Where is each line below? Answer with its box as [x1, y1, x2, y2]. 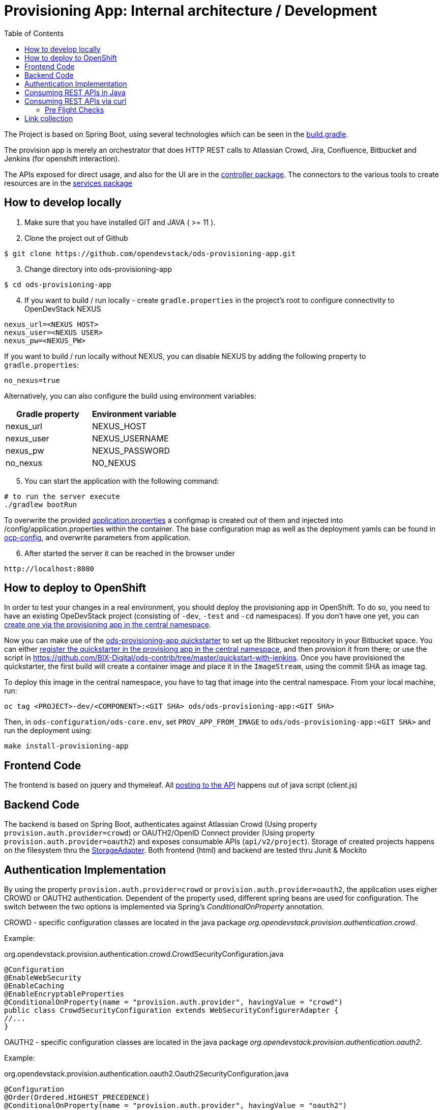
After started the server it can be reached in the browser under [24, 548, 235, 558]
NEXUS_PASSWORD [92, 445, 170, 456]
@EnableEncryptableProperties [4, 989, 125, 998]
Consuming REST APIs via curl [24, 96, 127, 105]
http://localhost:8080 [4, 564, 95, 573]
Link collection [24, 114, 73, 123]
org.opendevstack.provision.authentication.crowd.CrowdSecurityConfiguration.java [4, 949, 284, 958]
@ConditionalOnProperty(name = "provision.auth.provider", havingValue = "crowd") [4, 997, 343, 1006]
